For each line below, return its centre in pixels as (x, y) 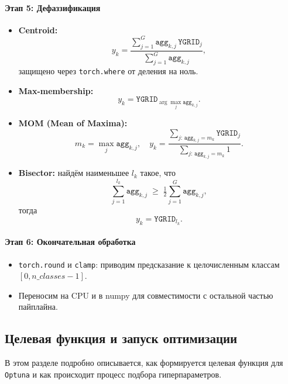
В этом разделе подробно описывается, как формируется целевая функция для (144, 363)
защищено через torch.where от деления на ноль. (108, 70)
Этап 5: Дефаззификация (53, 7)
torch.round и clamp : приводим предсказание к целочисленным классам (149, 264)
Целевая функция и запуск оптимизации (121, 338)
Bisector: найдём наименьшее (74, 173)
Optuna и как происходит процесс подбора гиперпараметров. (113, 374)
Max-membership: (56, 90)
